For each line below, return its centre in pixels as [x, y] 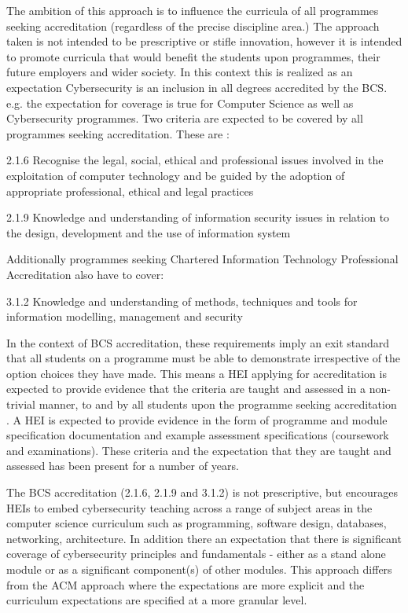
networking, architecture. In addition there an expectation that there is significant [204, 538]
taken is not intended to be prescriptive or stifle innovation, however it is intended [204, 41]
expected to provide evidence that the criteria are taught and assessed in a [186, 389]
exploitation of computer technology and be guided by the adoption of [176, 175]
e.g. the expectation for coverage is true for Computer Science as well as [180, 103]
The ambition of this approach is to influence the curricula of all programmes [193, 10]
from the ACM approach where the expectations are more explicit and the [186, 584]
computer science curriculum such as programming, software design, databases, [197, 523]
